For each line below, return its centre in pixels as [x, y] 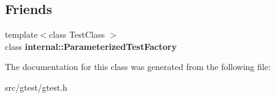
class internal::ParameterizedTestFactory [91, 46]
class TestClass [77, 34]
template [21, 34]
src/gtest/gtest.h [36, 87]
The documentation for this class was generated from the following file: [138, 67]
